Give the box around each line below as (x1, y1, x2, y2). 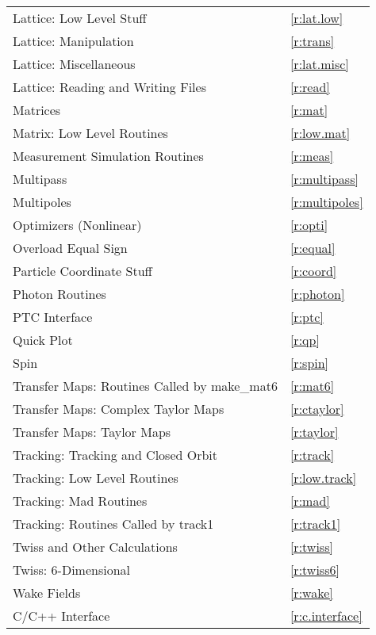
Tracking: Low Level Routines (13, 469, 178, 487)
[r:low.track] (290, 469, 357, 487)
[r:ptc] (290, 308, 324, 326)
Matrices (13, 101, 61, 119)
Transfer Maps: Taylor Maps (13, 423, 171, 441)
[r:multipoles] (290, 193, 363, 211)
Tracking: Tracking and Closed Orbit (13, 446, 218, 464)
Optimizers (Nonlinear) (13, 216, 142, 234)
